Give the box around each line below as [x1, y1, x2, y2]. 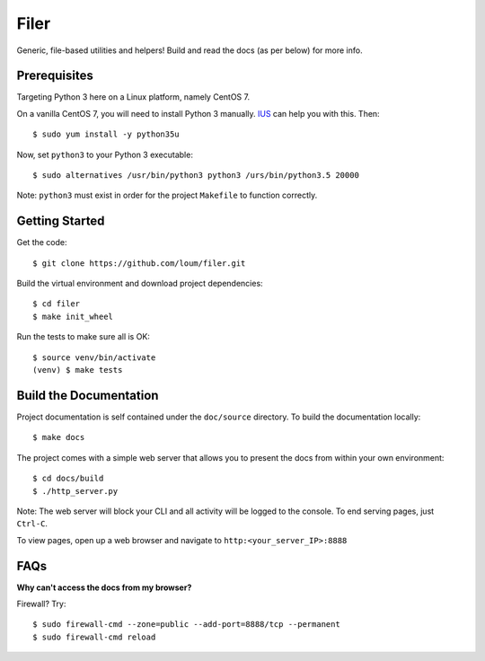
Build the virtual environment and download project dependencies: [16, 278, 264, 289]
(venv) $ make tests [32, 365, 123, 375]
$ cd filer [32, 299, 81, 309]
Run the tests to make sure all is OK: [16, 331, 150, 342]
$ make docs [32, 432, 85, 443]
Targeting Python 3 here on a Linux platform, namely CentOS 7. [16, 92, 251, 102]
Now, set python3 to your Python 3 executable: [16, 149, 193, 160]
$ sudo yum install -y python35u [32, 129, 180, 139]
